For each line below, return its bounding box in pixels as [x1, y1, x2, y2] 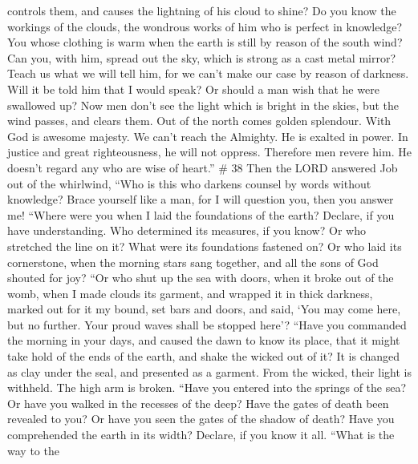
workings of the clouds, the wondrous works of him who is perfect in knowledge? [7, 18, 403, 34]
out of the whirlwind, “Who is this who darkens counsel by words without [7, 175, 371, 192]
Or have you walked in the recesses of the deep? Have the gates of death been [7, 394, 389, 411]
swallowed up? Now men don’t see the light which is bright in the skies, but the [7, 96, 400, 113]
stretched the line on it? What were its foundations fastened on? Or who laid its [7, 237, 402, 254]
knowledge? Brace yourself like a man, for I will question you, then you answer [7, 191, 394, 208]
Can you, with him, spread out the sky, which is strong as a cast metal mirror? [7, 49, 396, 66]
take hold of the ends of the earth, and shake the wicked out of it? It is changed [7, 348, 400, 365]
